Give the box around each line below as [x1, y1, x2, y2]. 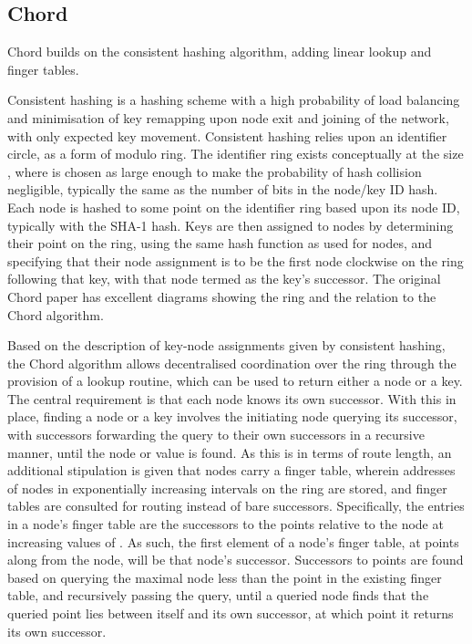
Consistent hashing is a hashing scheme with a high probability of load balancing [7, 90, 460, 109]
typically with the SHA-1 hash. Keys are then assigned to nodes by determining [7, 215, 454, 234]
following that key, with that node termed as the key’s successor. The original [7, 269, 441, 288]
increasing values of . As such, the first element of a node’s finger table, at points [7, 532, 459, 551]
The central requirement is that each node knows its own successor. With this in [7, 389, 457, 408]
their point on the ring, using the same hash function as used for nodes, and [7, 234, 433, 253]
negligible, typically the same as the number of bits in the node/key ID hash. [7, 180, 438, 199]
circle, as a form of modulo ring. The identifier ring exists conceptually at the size [7, 144, 464, 163]
